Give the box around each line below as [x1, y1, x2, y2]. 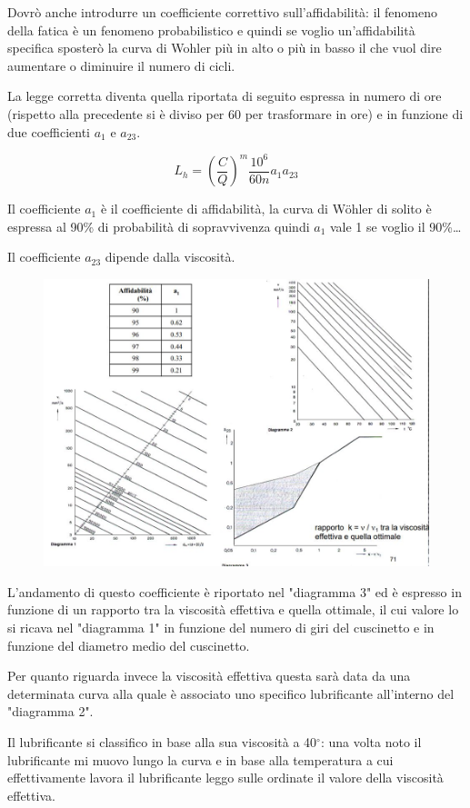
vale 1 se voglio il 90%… [329, 216, 462, 235]
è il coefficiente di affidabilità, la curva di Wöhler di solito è [100, 199, 432, 218]
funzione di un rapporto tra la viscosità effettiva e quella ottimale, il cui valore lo [7, 600, 459, 619]
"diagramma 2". [7, 702, 94, 721]
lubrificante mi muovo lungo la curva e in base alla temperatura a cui [7, 750, 394, 769]
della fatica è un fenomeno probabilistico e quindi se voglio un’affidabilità [7, 20, 415, 39]
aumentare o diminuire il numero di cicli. [7, 55, 235, 75]
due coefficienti [7, 122, 90, 141]
